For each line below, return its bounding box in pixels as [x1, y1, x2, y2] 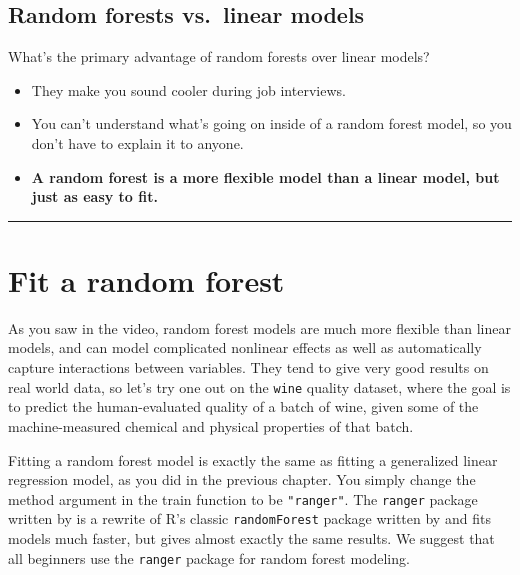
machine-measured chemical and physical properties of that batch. [8, 415, 414, 436]
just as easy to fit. [31, 186, 158, 207]
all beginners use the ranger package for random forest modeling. [8, 547, 410, 568]
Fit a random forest [8, 259, 285, 300]
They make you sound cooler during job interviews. [31, 79, 346, 100]
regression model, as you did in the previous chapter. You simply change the [8, 469, 476, 490]
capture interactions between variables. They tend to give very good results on [8, 357, 489, 378]
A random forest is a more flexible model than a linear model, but [31, 166, 500, 187]
